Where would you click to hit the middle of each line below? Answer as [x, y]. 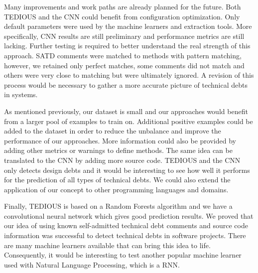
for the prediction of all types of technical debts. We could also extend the [117, 180]
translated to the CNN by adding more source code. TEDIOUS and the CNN [122, 160]
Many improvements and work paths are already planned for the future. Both [123, 6]
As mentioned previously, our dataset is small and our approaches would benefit [126, 111]
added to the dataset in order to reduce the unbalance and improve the [113, 131]
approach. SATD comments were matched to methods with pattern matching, [123, 55]
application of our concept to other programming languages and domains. [116, 189]
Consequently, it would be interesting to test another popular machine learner [123, 255]
